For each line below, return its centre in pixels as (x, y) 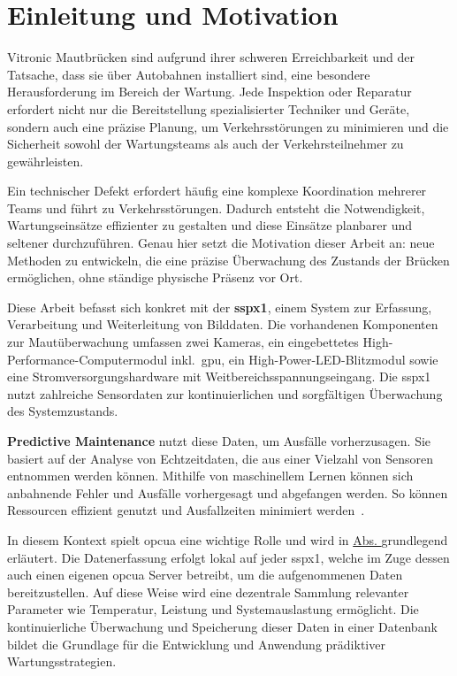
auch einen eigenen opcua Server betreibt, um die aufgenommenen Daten (205, 575)
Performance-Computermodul (88, 359)
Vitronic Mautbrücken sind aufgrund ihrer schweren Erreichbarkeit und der (211, 57)
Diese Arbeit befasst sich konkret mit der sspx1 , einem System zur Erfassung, (220, 307)
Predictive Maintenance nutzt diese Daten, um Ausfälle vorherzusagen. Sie (219, 441)
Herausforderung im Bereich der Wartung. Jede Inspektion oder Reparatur (209, 92)
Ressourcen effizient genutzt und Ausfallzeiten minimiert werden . (186, 510)
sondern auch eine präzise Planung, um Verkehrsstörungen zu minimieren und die (228, 126)
